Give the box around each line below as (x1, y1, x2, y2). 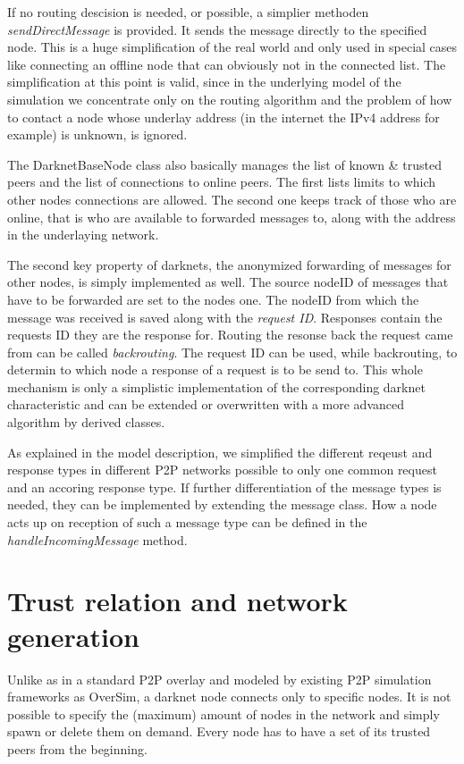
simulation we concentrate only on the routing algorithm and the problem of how (7, 89, 452, 108)
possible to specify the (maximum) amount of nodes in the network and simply (7, 704, 440, 723)
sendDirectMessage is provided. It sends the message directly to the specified (7, 20, 427, 38)
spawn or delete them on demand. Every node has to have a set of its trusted (7, 722, 431, 741)
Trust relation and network (7, 583, 348, 619)
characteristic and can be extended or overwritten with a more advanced (7, 395, 405, 414)
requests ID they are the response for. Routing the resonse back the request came (7, 325, 453, 344)
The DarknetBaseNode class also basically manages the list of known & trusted (7, 155, 442, 173)
